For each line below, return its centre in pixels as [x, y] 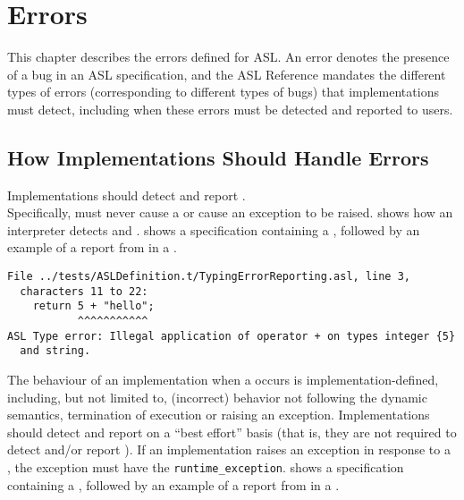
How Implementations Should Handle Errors [218, 157]
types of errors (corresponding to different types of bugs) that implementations [223, 92]
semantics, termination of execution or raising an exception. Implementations [219, 415]
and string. [55, 351]
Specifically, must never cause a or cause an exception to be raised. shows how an [230, 212]
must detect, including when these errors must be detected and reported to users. [230, 109]
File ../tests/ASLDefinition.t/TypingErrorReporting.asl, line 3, [209, 277]
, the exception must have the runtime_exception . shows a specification [206, 466]
